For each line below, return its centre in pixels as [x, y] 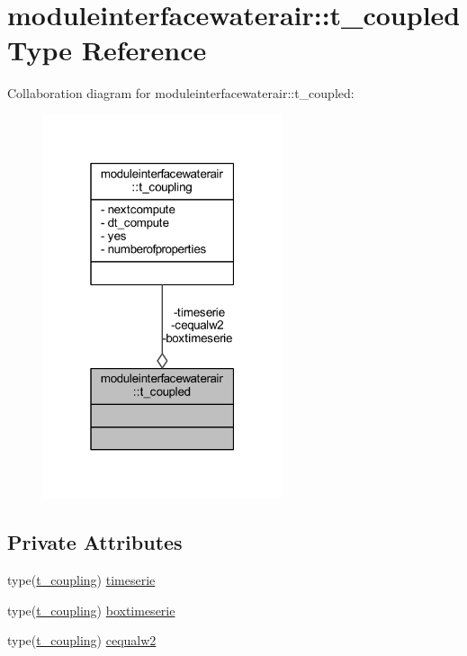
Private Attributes [95, 542]
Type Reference [107, 50]
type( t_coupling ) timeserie [81, 580]
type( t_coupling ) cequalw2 [82, 640]
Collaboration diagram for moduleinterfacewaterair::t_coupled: [181, 93]
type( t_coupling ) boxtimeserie [91, 610]
